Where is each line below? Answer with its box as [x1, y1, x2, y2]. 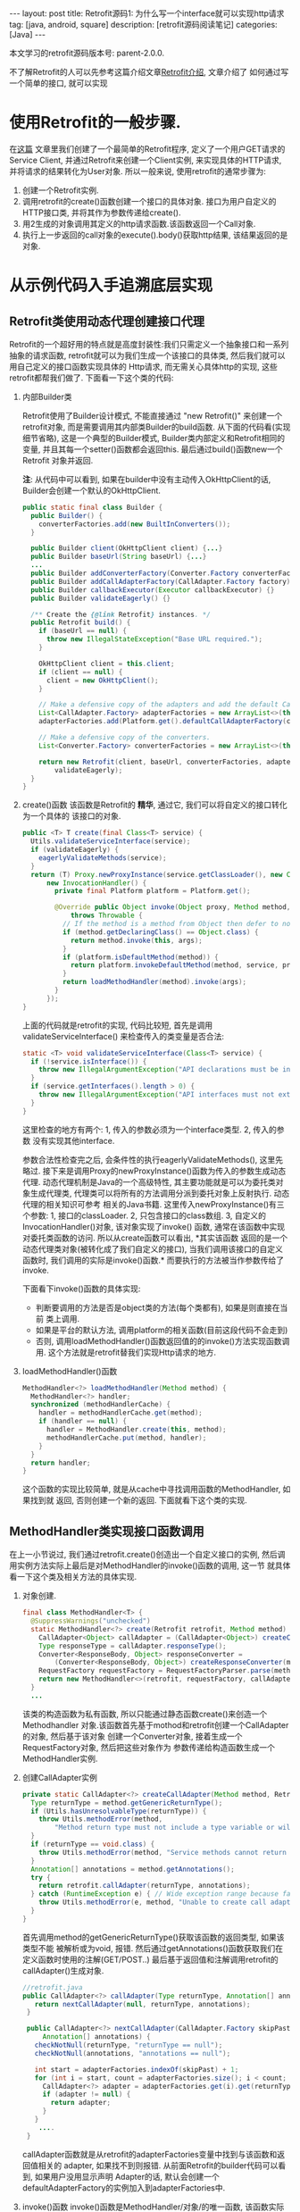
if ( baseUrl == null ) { [38, 627, 128, 636]
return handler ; [30, 1458, 91, 1467]
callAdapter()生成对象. [21, 1965, 104, 1975]
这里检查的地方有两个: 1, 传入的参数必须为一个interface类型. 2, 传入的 [21, 1123, 277, 1135]
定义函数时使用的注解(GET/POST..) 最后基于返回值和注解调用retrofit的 [21, 1954, 279, 1965]
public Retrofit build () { [30, 618, 131, 627]
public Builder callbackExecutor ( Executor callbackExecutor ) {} [30, 585, 275, 595]
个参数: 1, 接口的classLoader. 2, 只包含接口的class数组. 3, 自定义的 [21, 1210, 266, 1221]
